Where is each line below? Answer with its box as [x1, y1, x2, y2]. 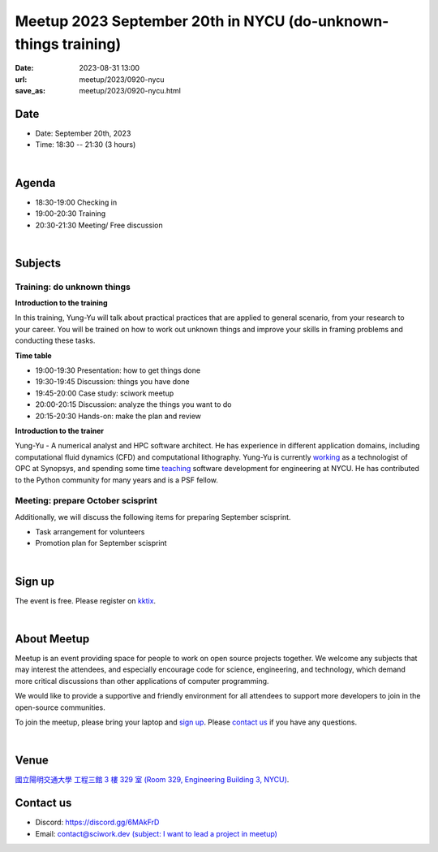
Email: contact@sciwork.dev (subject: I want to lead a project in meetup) [35, 828, 277, 838]
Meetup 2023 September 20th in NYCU [15, 12, 286, 30]
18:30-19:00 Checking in [35, 197, 118, 207]
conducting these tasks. [15, 335, 96, 345]
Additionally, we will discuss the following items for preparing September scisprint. [15, 512, 291, 521]
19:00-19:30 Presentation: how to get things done [35, 365, 201, 375]
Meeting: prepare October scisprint [15, 495, 157, 507]
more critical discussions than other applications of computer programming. [15, 676, 269, 685]
